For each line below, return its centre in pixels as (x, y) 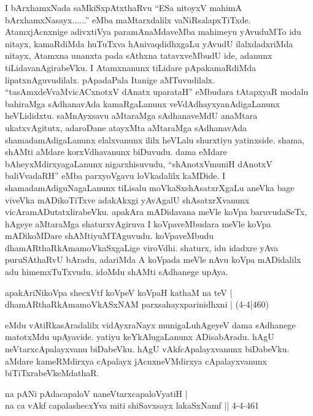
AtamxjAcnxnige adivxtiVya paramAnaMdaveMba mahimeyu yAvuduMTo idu (153, 32)
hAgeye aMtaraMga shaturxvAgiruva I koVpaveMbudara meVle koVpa (138, 223)
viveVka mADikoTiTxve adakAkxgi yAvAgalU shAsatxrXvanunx (127, 199)
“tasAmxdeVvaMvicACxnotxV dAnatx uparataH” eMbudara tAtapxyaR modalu (157, 92)
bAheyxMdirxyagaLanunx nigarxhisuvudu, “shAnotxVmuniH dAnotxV (139, 163)
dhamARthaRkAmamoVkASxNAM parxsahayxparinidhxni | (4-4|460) (137, 304)
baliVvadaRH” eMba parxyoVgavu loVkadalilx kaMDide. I (115, 176)
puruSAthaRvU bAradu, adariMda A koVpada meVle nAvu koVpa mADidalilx (153, 259)
